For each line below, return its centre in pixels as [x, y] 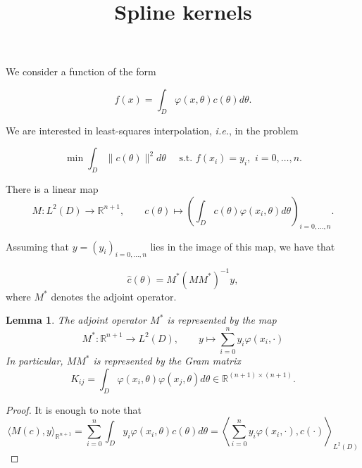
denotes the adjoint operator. [114, 296]
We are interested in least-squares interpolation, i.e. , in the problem [152, 130]
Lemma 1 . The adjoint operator [76, 320]
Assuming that [37, 246]
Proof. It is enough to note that [74, 409]
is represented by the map [222, 320]
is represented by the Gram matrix [167, 361]
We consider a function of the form [81, 71]
